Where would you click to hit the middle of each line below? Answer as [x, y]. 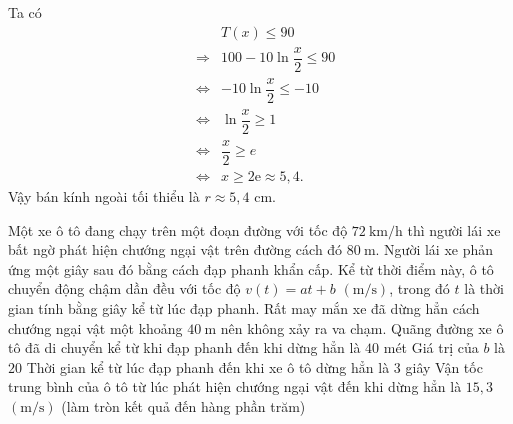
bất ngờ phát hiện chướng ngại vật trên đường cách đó [175, 249]
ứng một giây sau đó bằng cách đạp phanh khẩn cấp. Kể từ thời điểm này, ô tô [251, 268]
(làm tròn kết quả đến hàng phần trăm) [183, 405]
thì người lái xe [454, 229]
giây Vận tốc [444, 366]
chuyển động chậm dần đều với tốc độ [124, 288]
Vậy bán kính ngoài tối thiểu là [104, 196]
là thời [484, 288]
